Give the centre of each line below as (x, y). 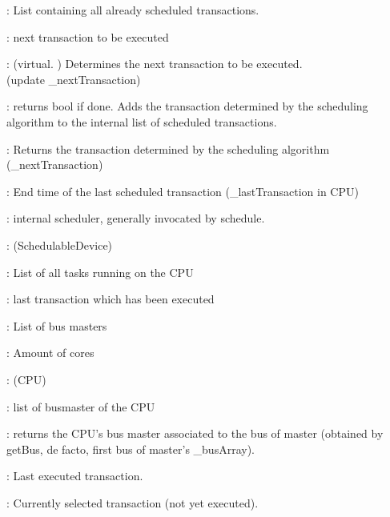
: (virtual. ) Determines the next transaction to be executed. (155, 64)
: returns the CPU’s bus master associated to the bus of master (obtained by (195, 433)
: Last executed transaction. (75, 476)
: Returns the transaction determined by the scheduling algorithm (168, 148)
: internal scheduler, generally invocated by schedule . (136, 218)
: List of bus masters (57, 325)
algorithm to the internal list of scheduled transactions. (142, 121)
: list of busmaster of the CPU (81, 406)
